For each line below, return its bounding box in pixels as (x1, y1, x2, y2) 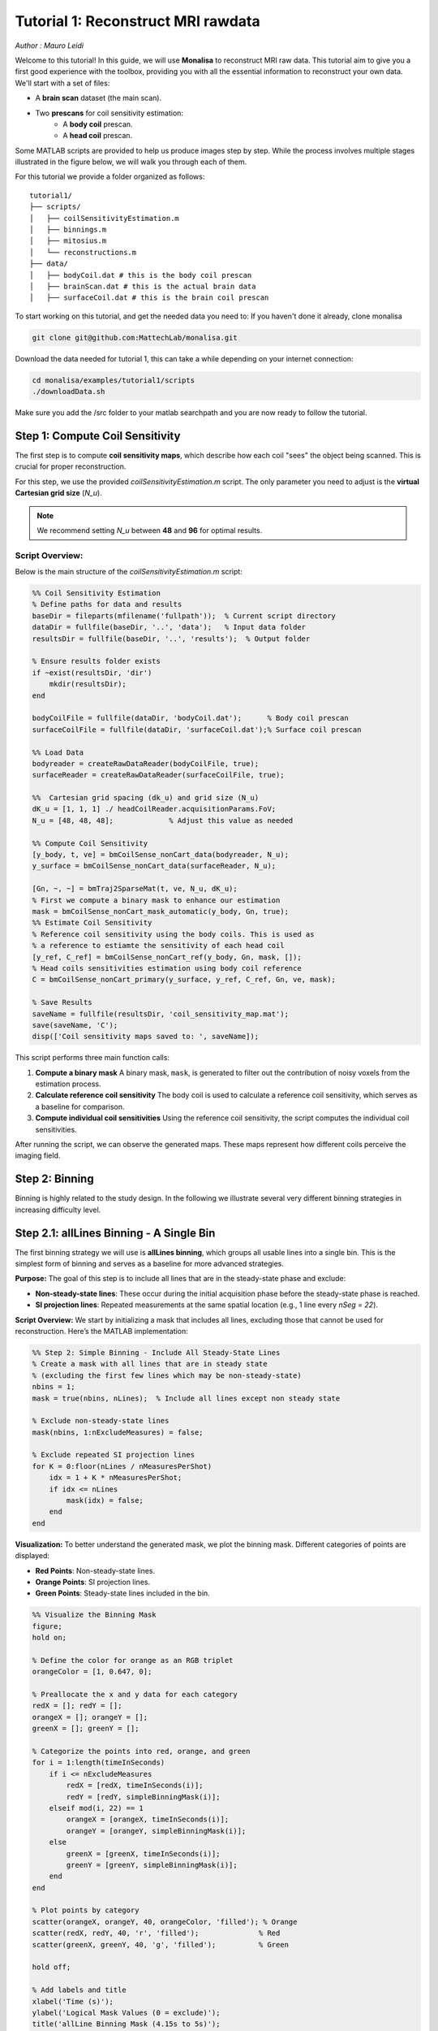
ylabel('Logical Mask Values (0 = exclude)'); (32, 2008, 221, 2017)
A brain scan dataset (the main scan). (35, 93, 162, 103)
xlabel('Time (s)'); (32, 1997, 114, 2006)
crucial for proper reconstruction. (15, 461, 127, 471)
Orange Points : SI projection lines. (35, 1577, 150, 1587)
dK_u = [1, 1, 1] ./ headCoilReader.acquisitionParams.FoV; (32, 804, 277, 814)
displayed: (15, 1551, 50, 1561)
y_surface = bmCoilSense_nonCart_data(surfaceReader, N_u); (32, 861, 277, 871)
